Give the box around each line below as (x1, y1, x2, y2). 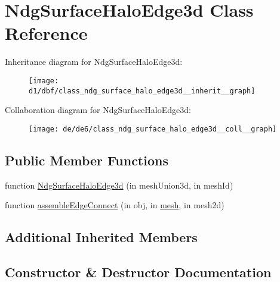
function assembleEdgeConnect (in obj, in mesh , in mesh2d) (5, 199, 224, 211)
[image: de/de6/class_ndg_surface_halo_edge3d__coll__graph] (29, 124, 277, 133)
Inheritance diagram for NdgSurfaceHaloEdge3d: (5, 55, 183, 68)
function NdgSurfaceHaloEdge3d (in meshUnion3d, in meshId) (5, 178, 233, 191)
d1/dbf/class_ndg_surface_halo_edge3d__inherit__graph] (29, 86, 256, 95)
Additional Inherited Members (5, 228, 198, 246)
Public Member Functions (5, 151, 168, 169)
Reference (5, 21, 88, 45)
